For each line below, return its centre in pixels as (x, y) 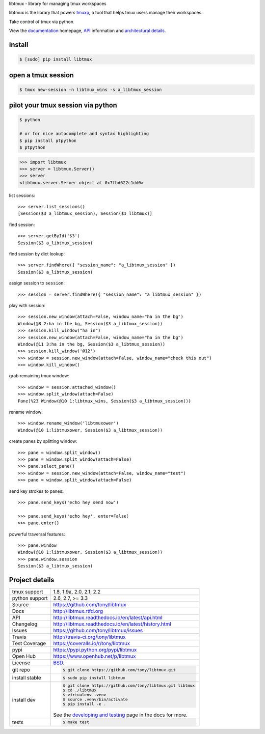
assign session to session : (37, 283)
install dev (24, 700)
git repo (21, 670)
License (21, 662)
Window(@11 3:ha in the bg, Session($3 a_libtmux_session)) (92, 344)
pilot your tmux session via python (63, 105)
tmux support (28, 592)
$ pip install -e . (84, 704)
